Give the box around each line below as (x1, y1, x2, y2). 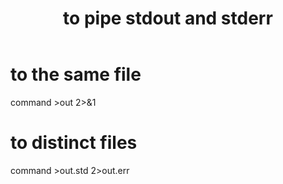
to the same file (10, 63, 142, 86)
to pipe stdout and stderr (63, 7, 273, 30)
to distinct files (10, 132, 138, 154)
